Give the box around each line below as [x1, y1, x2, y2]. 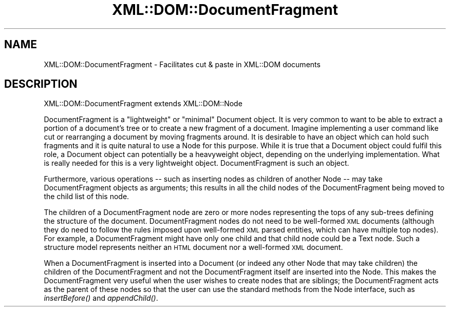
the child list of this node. [44, 192, 129, 201]
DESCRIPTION [4, 77, 78, 91]
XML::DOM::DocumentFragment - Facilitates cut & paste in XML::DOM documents [44, 60, 321, 69]
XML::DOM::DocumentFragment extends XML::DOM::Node [44, 99, 242, 108]
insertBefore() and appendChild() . [44, 294, 158, 303]
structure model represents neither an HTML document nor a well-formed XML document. [44, 243, 343, 252]
